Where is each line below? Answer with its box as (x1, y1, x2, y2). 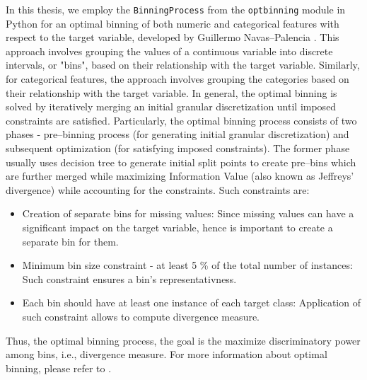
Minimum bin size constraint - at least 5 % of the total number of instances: (22, 258, 353, 272)
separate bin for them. (22, 234, 119, 248)
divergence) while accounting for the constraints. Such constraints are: (6, 182, 310, 197)
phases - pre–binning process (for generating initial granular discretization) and (6, 127, 349, 142)
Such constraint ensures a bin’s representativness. (22, 271, 237, 286)
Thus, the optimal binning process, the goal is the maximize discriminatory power (6, 333, 361, 347)
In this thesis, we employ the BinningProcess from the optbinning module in (6, 2, 346, 16)
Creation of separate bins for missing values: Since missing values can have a (22, 206, 354, 221)
